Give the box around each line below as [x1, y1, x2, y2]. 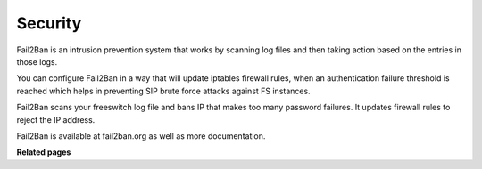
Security [16, 13, 82, 33]
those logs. [16, 56, 58, 67]
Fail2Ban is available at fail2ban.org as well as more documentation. [16, 130, 266, 141]
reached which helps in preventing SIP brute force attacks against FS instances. [16, 85, 312, 96]
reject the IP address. [16, 114, 96, 125]
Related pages [16, 147, 71, 157]
